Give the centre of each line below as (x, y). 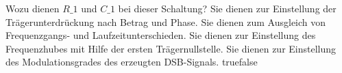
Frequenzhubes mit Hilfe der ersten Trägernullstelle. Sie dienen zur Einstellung (171, 48)
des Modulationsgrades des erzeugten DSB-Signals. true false (132, 62)
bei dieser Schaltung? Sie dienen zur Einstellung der (227, 8)
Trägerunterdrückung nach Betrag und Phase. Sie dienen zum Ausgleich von (166, 21)
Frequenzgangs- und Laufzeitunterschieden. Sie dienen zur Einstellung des (161, 35)
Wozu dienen (33, 8)
